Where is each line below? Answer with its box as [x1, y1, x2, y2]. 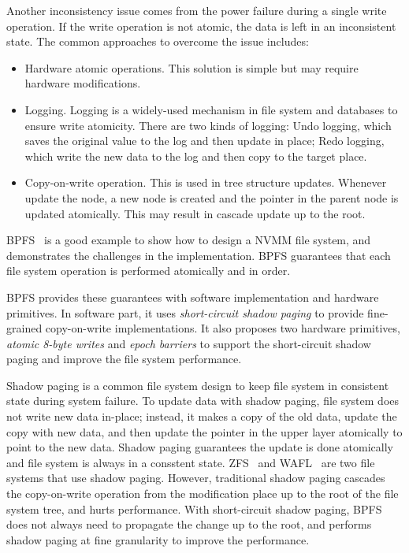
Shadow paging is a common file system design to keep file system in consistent [6, 377, 389, 393]
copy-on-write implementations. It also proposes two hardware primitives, [45, 320, 400, 336]
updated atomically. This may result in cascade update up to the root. [24, 205, 366, 221]
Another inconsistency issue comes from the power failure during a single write [6, 2, 387, 18]
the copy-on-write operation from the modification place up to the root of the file [6, 485, 399, 502]
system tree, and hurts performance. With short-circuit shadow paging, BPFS [6, 500, 382, 517]
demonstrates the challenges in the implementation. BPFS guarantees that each [6, 247, 391, 263]
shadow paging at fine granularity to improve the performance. [6, 531, 310, 547]
